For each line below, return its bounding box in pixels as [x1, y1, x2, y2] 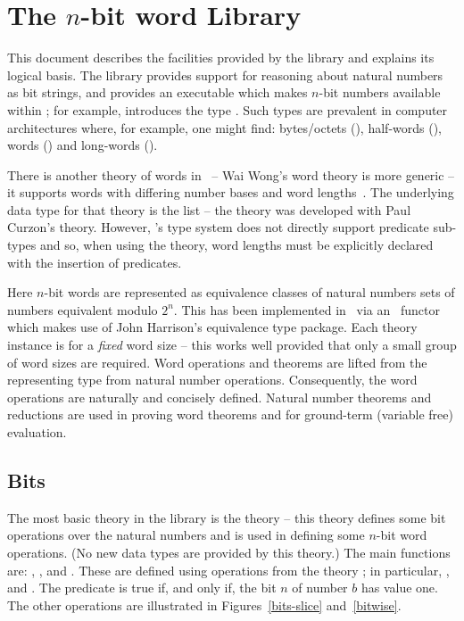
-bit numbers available [319, 83, 441, 102]
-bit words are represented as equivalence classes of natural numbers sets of [44, 283, 455, 302]
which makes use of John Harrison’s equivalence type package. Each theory [7, 318, 418, 336]
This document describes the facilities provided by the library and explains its [7, 48, 435, 67]
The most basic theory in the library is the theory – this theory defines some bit [7, 508, 446, 526]
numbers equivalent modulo [7, 300, 158, 319]
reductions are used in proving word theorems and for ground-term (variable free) [7, 405, 453, 424]
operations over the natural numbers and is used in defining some [7, 526, 365, 544]
